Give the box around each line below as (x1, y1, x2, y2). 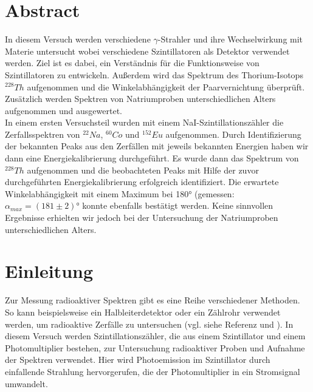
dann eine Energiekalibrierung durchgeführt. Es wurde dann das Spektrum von (5, 152, 299, 164)
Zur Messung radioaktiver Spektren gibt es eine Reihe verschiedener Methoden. (5, 294, 300, 306)
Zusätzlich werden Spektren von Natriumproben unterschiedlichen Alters (5, 92, 276, 105)
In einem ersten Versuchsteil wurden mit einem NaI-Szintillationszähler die (5, 116, 284, 129)
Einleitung (5, 259, 94, 283)
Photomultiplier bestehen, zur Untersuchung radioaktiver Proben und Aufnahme (5, 341, 305, 354)
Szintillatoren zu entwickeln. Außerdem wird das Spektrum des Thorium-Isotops (5, 68, 303, 81)
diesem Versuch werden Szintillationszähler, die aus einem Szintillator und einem (5, 329, 306, 342)
